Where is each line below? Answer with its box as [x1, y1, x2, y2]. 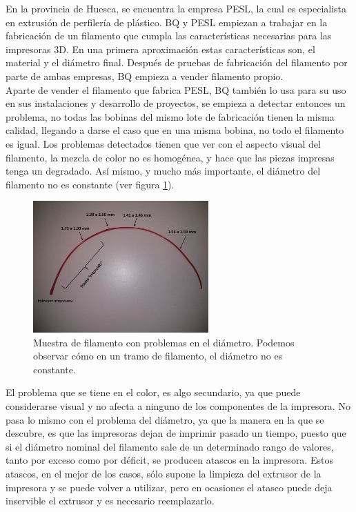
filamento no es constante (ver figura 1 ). [6, 177, 175, 191]
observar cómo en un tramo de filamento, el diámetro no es [33, 348, 283, 363]
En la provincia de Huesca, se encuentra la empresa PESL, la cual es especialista [6, 1, 347, 15]
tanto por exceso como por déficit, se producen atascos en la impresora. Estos [6, 453, 333, 467]
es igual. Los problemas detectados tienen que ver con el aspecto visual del [6, 136, 321, 150]
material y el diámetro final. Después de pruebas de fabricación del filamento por [6, 55, 348, 70]
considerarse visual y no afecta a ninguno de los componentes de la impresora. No [6, 399, 350, 413]
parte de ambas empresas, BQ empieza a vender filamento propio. [6, 68, 284, 83]
